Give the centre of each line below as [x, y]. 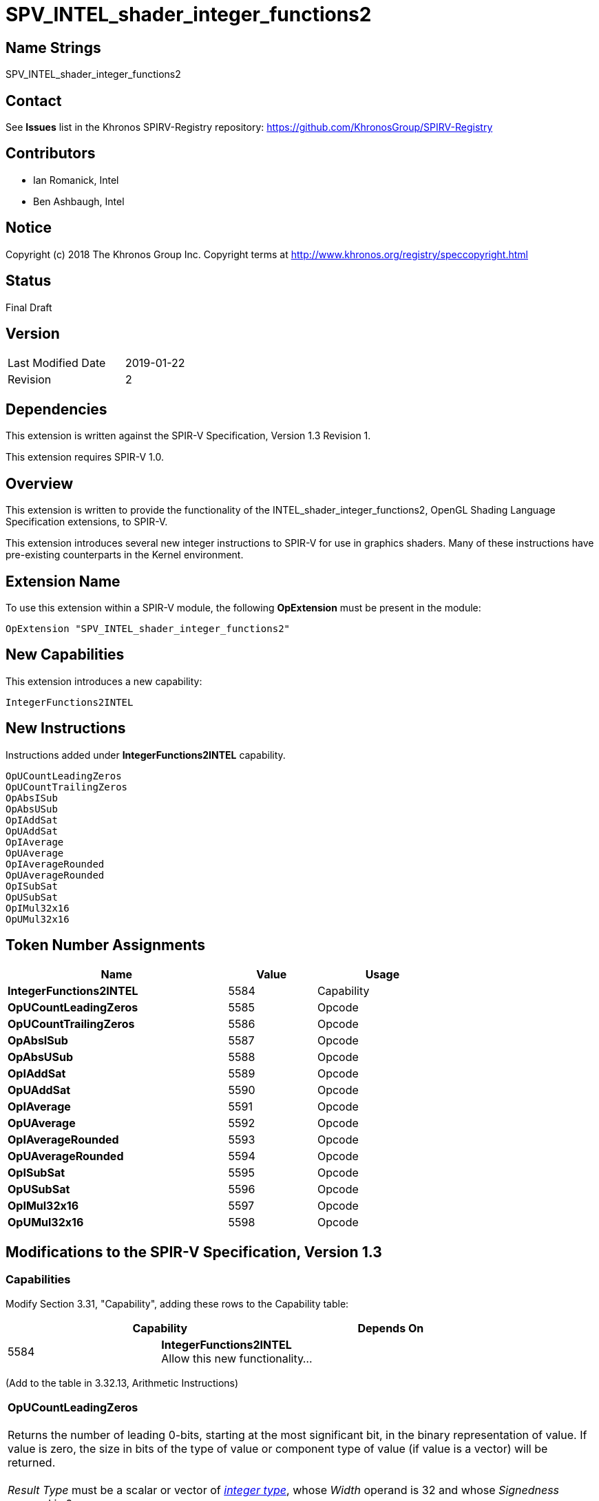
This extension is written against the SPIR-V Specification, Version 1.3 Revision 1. [188, 436]
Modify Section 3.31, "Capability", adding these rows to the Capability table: [177, 1303]
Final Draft [29, 307]
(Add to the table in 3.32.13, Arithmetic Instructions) [122, 1383]
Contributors [51, 154]
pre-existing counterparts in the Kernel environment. [125, 555]
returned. [32, 1462]
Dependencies [56, 409]
